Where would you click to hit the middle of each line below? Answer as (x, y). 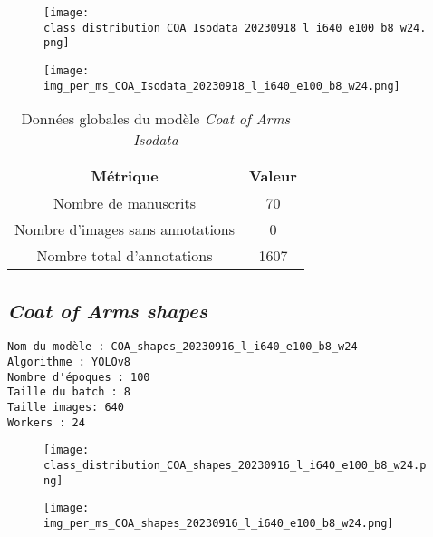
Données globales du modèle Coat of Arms (156, 119)
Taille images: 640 (66, 408)
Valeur (273, 176)
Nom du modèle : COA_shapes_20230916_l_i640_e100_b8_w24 (183, 347)
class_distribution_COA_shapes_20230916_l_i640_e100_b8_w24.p (235, 466)
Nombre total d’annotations (125, 256)
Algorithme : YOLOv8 (69, 362)
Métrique (125, 176)
